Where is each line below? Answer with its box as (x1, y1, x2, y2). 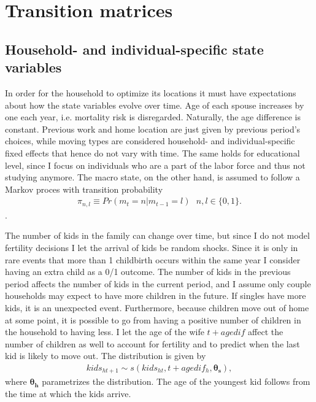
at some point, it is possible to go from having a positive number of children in (5, 313, 301, 326)
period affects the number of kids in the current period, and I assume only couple (5, 277, 311, 290)
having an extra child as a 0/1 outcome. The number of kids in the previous (5, 265, 291, 278)
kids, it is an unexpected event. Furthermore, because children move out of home (5, 301, 309, 314)
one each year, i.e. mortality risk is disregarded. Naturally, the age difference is (5, 110, 301, 123)
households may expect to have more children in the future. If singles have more (5, 289, 306, 302)
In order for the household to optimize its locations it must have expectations (5, 86, 296, 99)
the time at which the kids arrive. (5, 387, 131, 400)
